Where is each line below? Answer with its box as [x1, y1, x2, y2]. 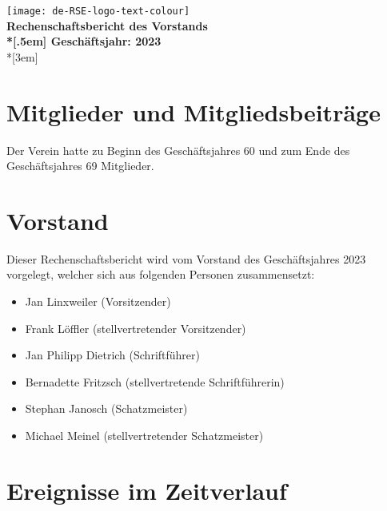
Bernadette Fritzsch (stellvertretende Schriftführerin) [25, 373, 285, 390]
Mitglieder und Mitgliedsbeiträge [6, 95, 381, 128]
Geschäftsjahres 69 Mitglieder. [6, 157, 154, 174]
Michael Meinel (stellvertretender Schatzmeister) [25, 427, 264, 444]
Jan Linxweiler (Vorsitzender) [25, 293, 171, 310]
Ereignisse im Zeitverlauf [6, 473, 287, 506]
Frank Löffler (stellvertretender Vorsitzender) [25, 319, 246, 336]
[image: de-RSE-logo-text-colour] [6, 6, 190, 17]
